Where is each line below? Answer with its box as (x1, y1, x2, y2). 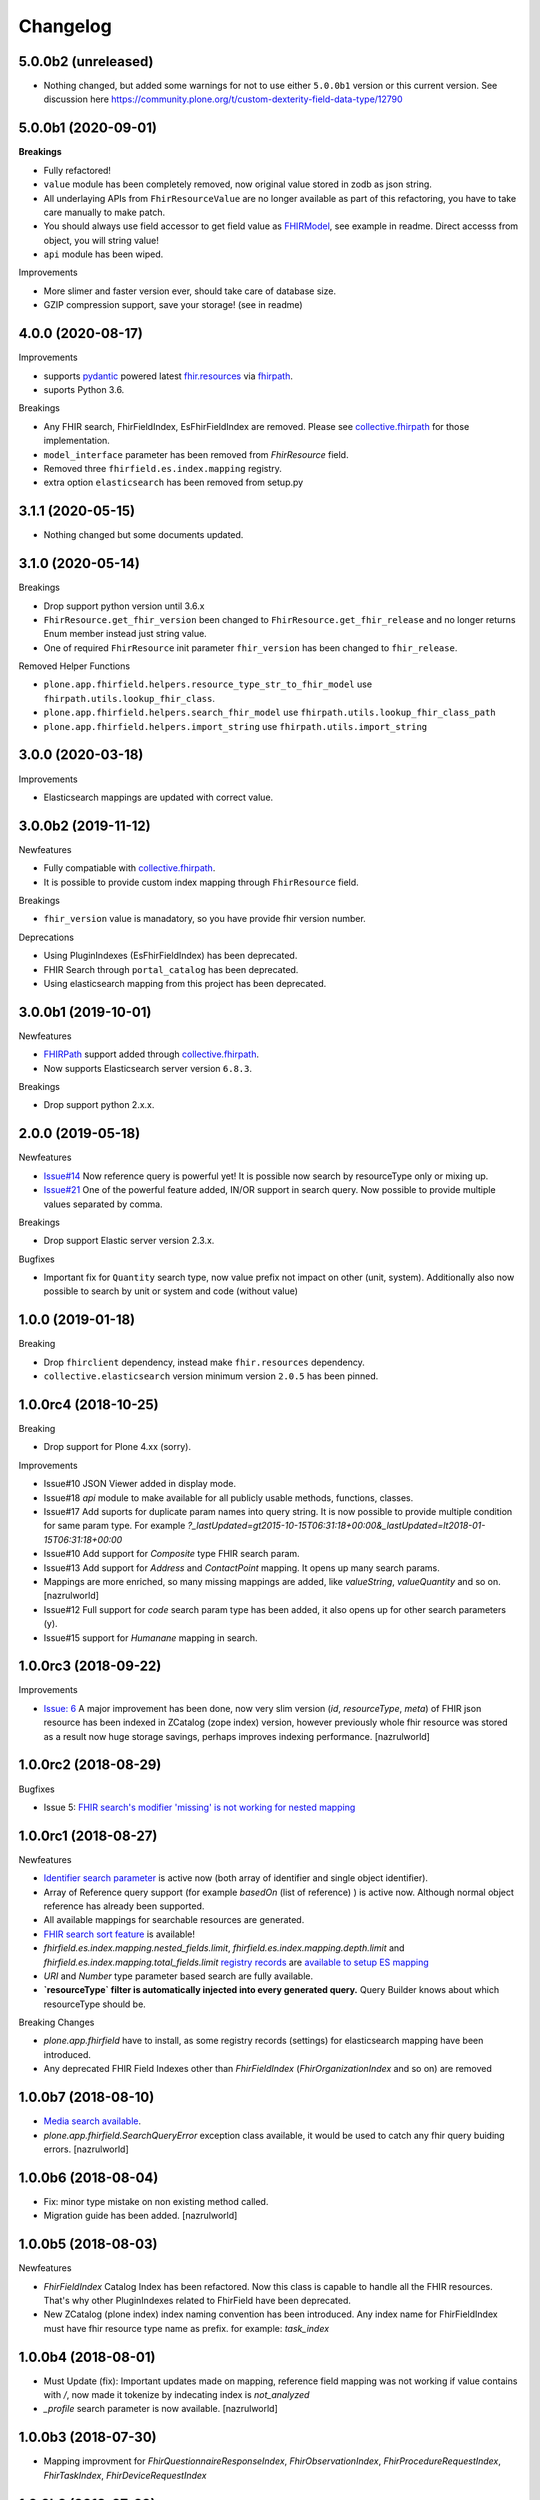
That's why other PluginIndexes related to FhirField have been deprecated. (43, 2294, 352, 2306)
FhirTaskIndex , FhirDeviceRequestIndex (43, 2469, 207, 2481)
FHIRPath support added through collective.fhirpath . (43, 1048, 260, 1060)
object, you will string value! (43, 234, 159, 246)
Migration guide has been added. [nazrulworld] (43, 2210, 238, 2222)
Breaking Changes (18, 2016, 95, 2029)
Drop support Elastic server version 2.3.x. (43, 1235, 215, 1247)
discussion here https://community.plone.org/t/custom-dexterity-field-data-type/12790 (43, 93, 404, 105)
